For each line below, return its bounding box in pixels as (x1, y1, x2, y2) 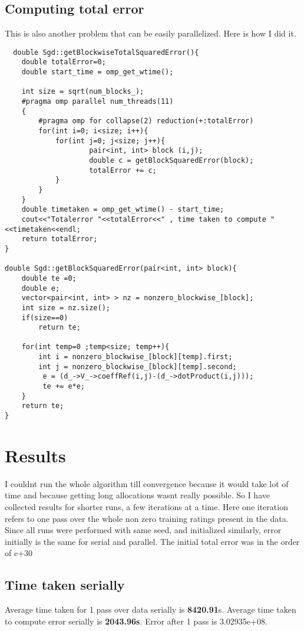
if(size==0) (21, 313, 68, 322)
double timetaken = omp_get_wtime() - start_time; (21, 205, 224, 214)
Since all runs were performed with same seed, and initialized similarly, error (5, 524, 282, 536)
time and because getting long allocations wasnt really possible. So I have (5, 489, 270, 501)
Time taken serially (5, 576, 125, 594)
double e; (21, 284, 60, 293)
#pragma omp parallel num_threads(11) (21, 97, 174, 106)
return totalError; (21, 235, 98, 244)
